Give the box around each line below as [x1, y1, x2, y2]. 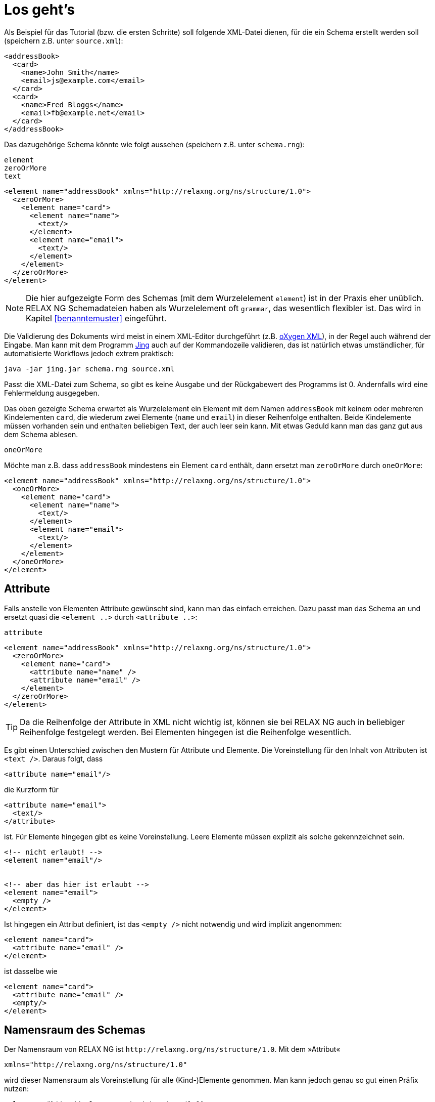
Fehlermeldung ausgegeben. [4, 388, 100, 397]
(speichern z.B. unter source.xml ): [4, 36, 123, 45]
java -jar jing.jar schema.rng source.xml [4, 364, 175, 373]
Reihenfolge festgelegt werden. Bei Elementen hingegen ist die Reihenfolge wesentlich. [20, 727, 352, 737]
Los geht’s [4, 1, 75, 18]
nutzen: [4, 1084, 29, 1093]
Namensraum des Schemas [4, 1024, 146, 1037]
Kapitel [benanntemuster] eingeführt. [26, 313, 167, 323]
